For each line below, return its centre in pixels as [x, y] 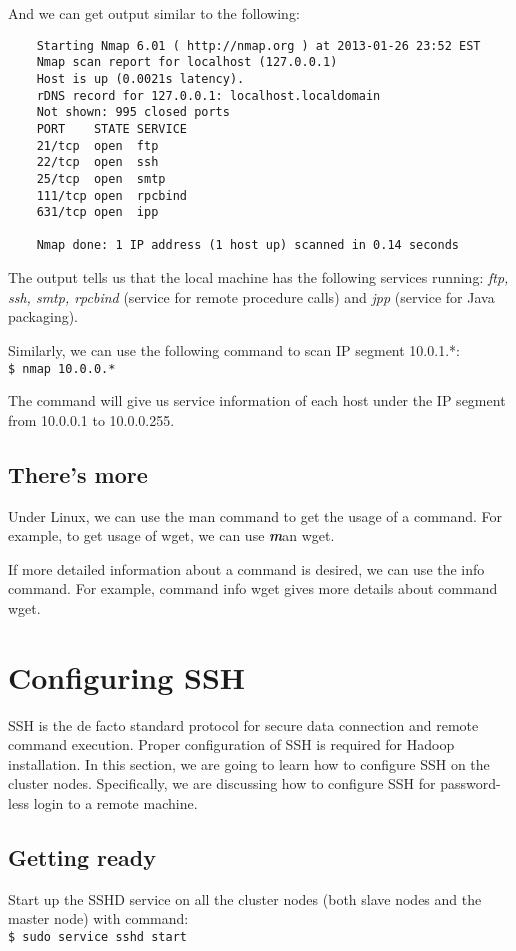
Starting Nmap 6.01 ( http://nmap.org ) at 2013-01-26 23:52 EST [258, 45]
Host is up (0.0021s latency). [140, 78]
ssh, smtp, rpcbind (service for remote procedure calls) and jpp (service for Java [251, 296]
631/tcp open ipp [97, 212]
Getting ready [82, 857]
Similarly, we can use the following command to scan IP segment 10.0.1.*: [234, 349]
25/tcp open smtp [101, 178]
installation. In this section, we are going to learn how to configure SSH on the [249, 763]
